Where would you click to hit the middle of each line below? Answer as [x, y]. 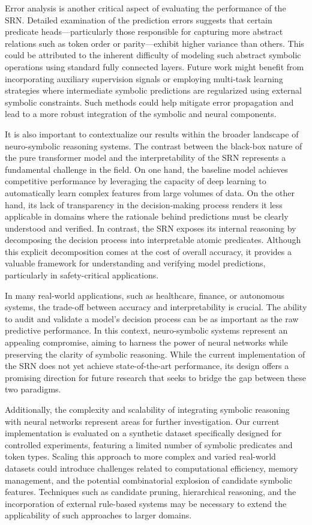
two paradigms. [33, 389]
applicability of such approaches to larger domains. [98, 515]
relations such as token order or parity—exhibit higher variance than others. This [154, 43]
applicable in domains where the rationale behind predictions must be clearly [147, 216]
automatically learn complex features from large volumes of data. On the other [150, 192]
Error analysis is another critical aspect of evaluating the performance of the [145, 8]
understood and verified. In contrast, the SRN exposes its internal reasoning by [151, 228]
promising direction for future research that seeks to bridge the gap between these [155, 377]
